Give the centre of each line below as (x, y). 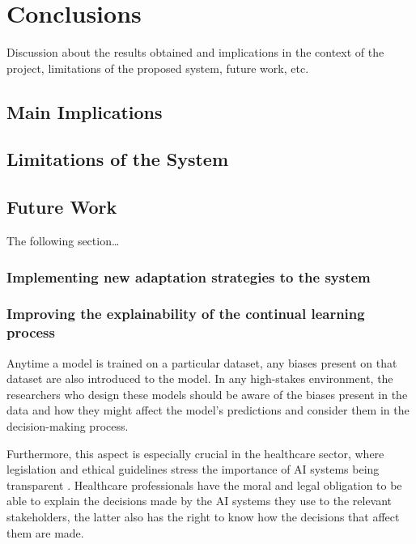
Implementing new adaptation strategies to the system (189, 276)
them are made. (45, 532)
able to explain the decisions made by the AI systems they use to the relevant (200, 501)
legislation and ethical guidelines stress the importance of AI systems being (193, 469)
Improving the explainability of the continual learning (186, 314)
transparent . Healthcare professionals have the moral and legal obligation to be (204, 484)
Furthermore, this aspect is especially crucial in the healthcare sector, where (195, 453)
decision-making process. (68, 426)
